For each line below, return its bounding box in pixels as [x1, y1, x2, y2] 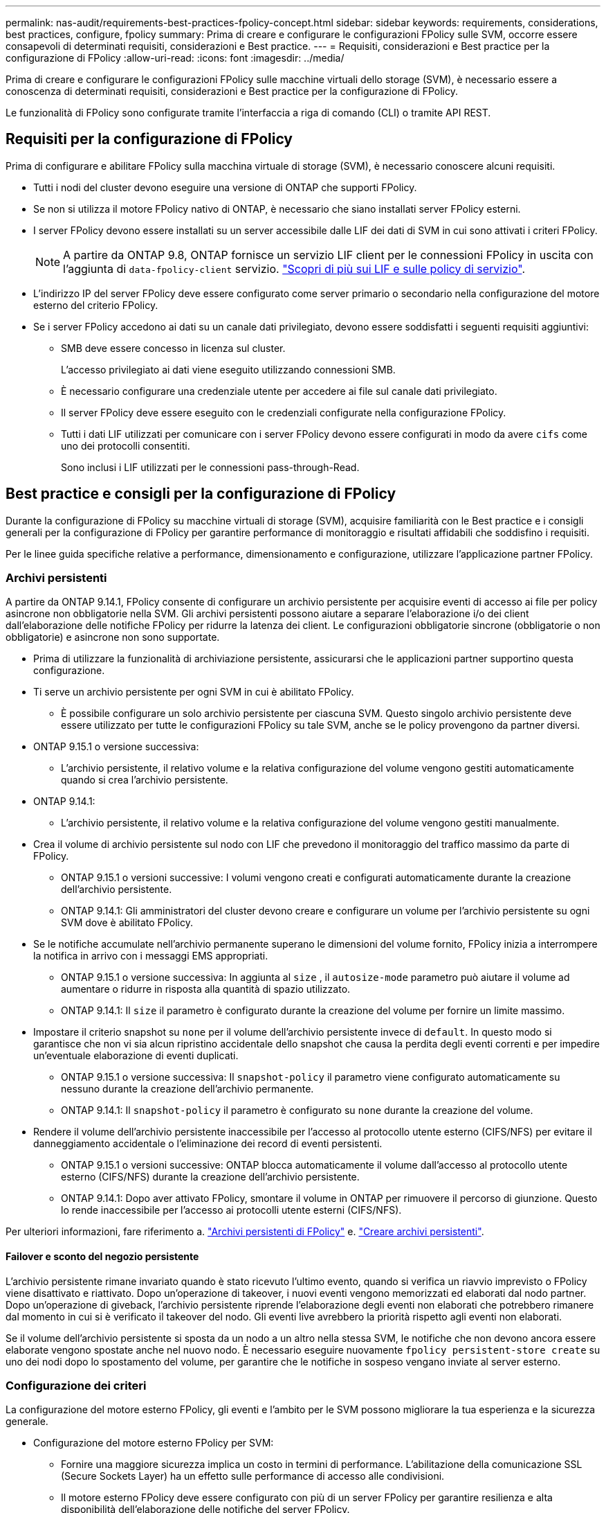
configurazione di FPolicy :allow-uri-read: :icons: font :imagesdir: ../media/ [6, 52, 345, 64]
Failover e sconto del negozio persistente [6, 1250, 199, 1263]
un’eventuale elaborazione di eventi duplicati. [33, 1050, 239, 1062]
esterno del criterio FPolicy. [33, 299, 158, 311]
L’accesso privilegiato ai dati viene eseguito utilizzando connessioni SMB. [61, 363, 396, 375]
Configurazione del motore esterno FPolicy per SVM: [33, 1437, 274, 1449]
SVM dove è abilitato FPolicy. [61, 917, 193, 929]
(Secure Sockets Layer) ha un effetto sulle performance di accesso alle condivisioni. [61, 1470, 445, 1483]
